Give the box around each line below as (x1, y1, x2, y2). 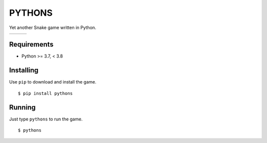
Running (9, 103, 36, 112)
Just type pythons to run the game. (9, 116, 83, 122)
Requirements (9, 40, 54, 49)
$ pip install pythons (18, 90, 73, 96)
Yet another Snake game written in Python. (9, 25, 96, 30)
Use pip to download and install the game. (9, 79, 96, 85)
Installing (9, 66, 39, 75)
